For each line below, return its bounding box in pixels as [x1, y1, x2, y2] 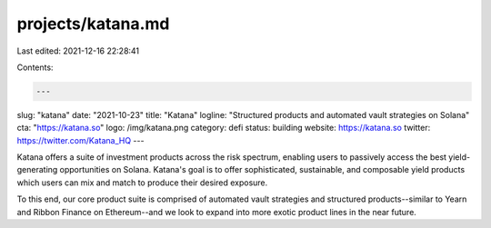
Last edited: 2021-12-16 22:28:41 [16, 45, 140, 56]
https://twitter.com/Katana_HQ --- [16, 134, 145, 145]
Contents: [16, 62, 54, 73]
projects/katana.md [16, 14, 170, 34]
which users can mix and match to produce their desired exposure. [16, 177, 268, 188]
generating [16, 164, 58, 175]
